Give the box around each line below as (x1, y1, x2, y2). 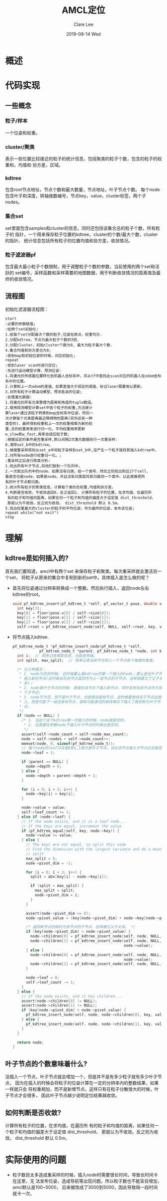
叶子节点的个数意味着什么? (5, 1059, 87, 1068)
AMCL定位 (62, 4, 105, 16)
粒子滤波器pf (5, 251, 36, 258)
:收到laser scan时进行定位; (5, 362, 58, 368)
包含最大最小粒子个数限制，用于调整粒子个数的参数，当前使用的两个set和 (5, 264, 156, 269)
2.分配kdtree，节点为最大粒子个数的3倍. (5, 337, 80, 342)
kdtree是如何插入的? (5, 554, 69, 562)
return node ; (17, 1040, 44, 1045)
